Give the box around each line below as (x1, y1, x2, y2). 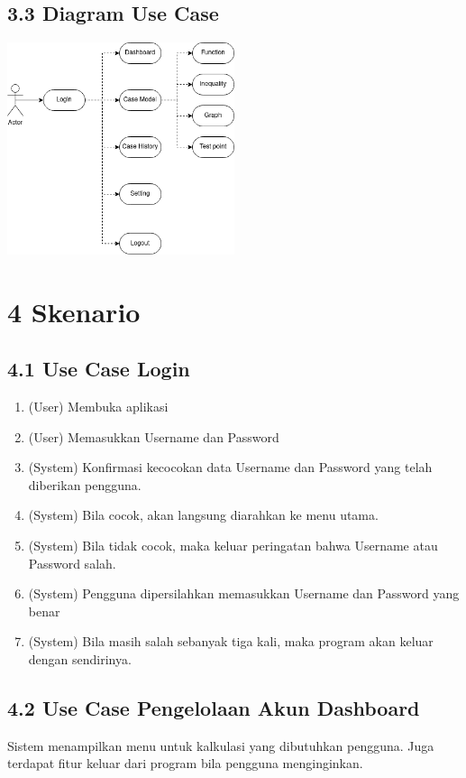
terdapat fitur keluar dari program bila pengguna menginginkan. (7, 754, 363, 773)
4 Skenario (7, 292, 141, 329)
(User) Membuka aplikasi (28, 397, 169, 416)
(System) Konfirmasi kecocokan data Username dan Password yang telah (28, 458, 433, 477)
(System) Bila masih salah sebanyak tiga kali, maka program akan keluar (28, 632, 434, 651)
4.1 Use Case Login (7, 355, 190, 383)
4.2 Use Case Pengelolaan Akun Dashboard (7, 693, 420, 721)
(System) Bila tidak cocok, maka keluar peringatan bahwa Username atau (28, 536, 438, 554)
